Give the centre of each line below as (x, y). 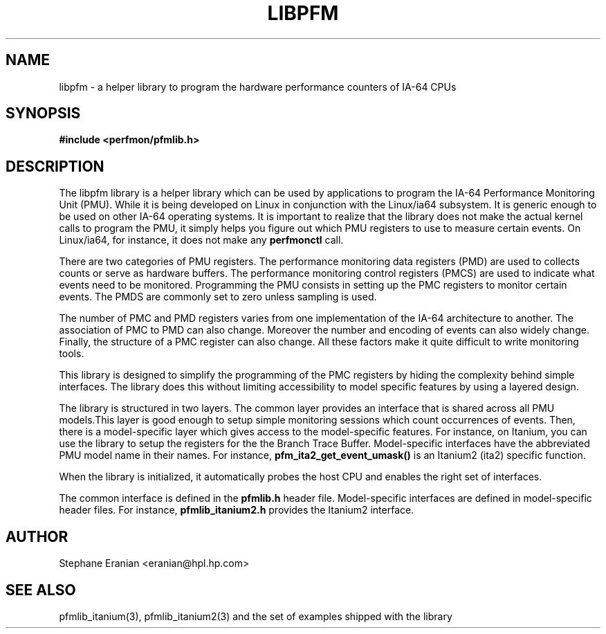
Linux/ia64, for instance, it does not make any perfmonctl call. (201, 240)
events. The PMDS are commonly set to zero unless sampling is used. (218, 297)
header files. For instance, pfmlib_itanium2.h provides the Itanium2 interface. (237, 510)
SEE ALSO (41, 590)
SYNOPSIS (43, 114)
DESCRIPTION (55, 166)
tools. (72, 354)
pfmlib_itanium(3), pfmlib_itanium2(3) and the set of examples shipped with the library (256, 616)
